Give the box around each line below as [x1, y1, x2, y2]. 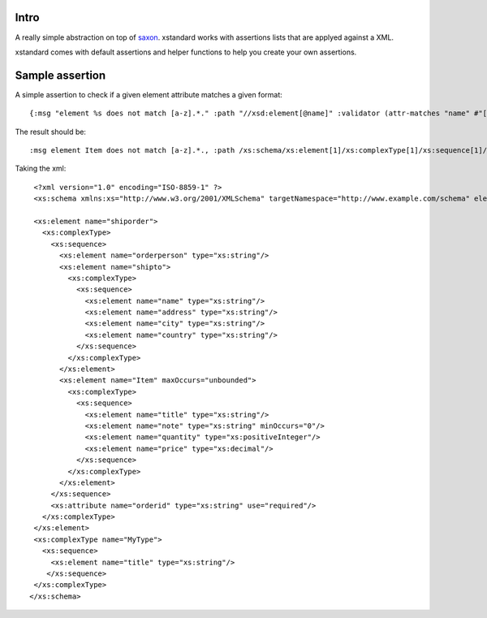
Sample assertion [15, 68, 106, 82]
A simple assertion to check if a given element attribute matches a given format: [15, 89, 283, 99]
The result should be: [15, 127, 87, 136]
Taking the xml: [15, 163, 67, 174]
